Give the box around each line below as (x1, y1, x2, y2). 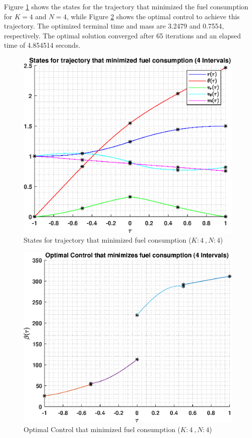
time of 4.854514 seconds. (4, 40, 81, 50)
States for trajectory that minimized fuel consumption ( (24, 234, 192, 245)
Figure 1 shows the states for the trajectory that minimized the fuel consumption (4, 1, 249, 11)
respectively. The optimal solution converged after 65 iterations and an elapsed (4, 30, 241, 40)
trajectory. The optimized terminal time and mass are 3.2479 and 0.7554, (4, 21, 224, 31)
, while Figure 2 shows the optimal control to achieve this (66, 11, 240, 21)
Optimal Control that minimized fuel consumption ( (24, 424, 181, 434)
